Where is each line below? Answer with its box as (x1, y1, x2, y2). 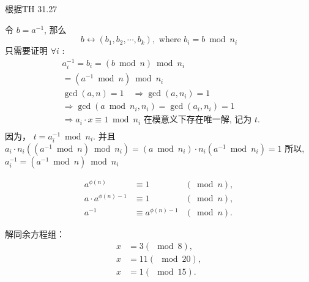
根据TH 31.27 (5, 2, 58, 15)
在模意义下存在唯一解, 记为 (143, 116, 252, 125)
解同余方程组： (5, 227, 65, 240)
